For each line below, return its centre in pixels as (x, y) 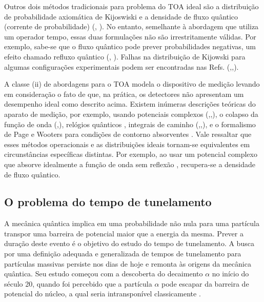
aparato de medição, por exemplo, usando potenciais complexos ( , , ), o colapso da (131, 114)
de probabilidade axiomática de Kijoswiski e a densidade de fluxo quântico (121, 16)
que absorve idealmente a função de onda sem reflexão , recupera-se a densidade (130, 164)
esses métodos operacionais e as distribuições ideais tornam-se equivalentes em (127, 144)
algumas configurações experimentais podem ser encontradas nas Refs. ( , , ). (121, 66)
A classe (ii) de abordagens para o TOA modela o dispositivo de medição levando (132, 84)
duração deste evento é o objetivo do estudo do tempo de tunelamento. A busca (129, 243)
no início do (230, 274)
